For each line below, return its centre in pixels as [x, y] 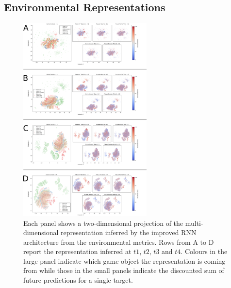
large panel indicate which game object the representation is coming [124, 261]
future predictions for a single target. [78, 280]
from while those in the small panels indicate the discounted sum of [124, 270]
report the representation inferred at [77, 251]
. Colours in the [204, 251]
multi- [194, 223]
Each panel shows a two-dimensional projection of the [103, 223]
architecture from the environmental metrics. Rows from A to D [119, 242]
